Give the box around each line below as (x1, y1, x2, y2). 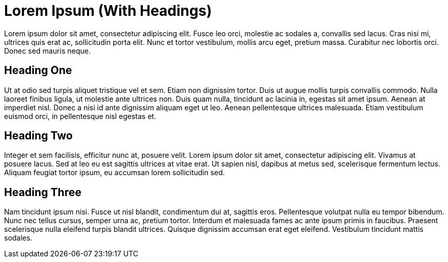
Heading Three (4, 185, 81, 199)
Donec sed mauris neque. (4, 46, 91, 55)
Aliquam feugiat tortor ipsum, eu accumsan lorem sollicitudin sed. (4, 168, 225, 177)
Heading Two (4, 129, 73, 142)
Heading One (4, 64, 72, 77)
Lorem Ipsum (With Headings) (4, 2, 212, 19)
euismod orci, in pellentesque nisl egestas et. (4, 111, 156, 121)
